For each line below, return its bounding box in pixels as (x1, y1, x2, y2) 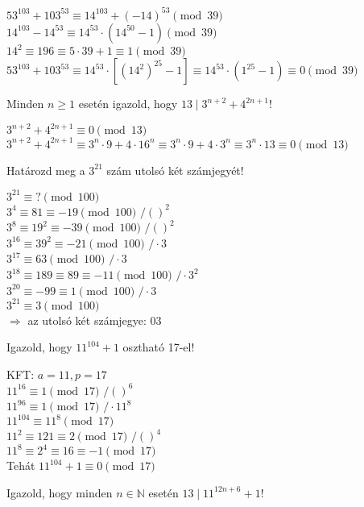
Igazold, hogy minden (6, 484, 113, 501)
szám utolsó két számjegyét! (106, 161, 244, 178)
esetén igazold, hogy (78, 95, 178, 111)
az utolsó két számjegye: (27, 311, 147, 328)
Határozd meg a (6, 161, 85, 178)
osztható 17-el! (122, 339, 195, 355)
